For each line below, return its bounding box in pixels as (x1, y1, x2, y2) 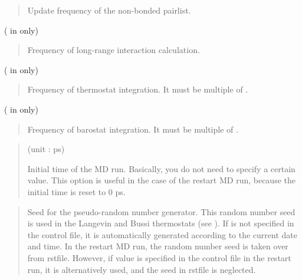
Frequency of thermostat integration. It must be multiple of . (27, 83, 248, 95)
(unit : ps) (27, 143, 65, 155)
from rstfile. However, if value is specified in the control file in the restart (27, 251, 291, 263)
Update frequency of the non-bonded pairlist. (27, 4, 191, 16)
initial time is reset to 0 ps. (27, 185, 126, 197)
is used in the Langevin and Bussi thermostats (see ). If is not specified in (27, 217, 294, 229)
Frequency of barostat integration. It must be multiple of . (27, 123, 238, 135)
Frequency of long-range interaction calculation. (27, 44, 200, 56)
